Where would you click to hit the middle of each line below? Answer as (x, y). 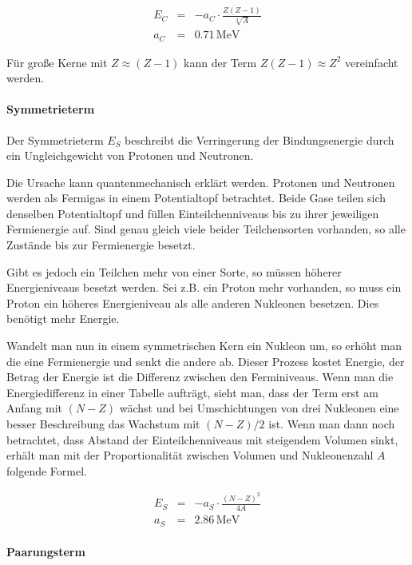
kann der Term (220, 62)
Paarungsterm (46, 552)
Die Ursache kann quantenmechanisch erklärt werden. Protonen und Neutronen (201, 182)
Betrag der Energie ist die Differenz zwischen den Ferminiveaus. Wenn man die (200, 377)
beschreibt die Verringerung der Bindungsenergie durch (259, 139)
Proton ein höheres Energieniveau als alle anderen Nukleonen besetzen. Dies (193, 302)
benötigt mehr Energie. (63, 318)
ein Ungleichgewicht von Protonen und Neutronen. (130, 155)
